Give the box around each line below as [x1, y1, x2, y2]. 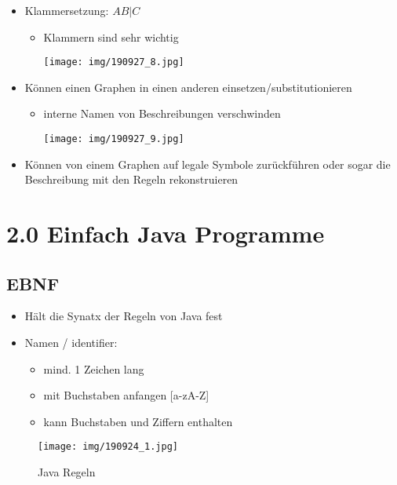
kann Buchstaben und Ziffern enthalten [43, 413, 233, 429]
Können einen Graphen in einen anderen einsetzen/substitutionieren [24, 78, 352, 95]
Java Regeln [38, 464, 96, 480]
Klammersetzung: [24, 2, 109, 18]
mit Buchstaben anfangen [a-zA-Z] [43, 387, 209, 403]
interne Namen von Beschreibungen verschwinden [43, 105, 281, 122]
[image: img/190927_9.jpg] [43, 133, 184, 145]
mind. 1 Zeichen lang [43, 360, 144, 377]
